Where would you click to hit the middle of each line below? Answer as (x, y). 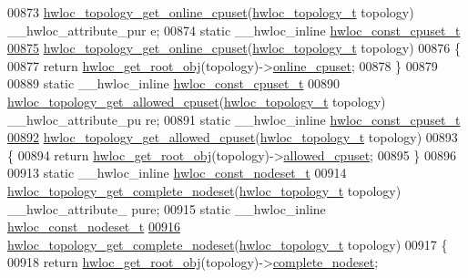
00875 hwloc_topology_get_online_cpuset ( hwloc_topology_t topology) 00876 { (234, 48)
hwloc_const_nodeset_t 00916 (94, 227)
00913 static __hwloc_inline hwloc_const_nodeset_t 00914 (177, 173)
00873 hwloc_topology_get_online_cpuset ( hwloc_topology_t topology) (211, 12)
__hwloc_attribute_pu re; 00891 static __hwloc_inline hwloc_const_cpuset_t (234, 119)
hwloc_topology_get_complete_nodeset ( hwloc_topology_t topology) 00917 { (228, 244)
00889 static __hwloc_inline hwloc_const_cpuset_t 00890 (174, 83)
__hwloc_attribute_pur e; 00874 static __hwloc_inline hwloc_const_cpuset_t (234, 30)
